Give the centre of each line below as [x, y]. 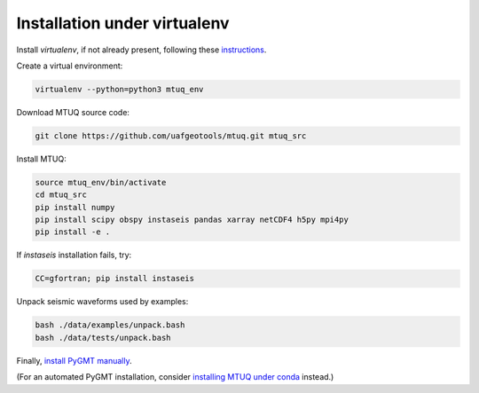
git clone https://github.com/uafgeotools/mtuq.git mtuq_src [171, 136]
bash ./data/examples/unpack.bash [110, 325]
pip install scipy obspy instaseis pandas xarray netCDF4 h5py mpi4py [192, 220]
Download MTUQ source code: [73, 112]
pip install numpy [75, 207]
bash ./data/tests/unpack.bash [103, 338]
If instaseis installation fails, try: [74, 255]
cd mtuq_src [61, 195]
